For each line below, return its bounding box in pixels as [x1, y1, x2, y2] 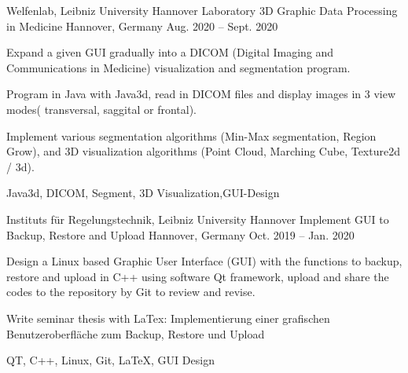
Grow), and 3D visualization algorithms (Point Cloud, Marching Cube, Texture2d [6, 143, 400, 159]
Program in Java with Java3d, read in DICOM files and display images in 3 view [6, 86, 396, 102]
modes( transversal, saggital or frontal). [6, 101, 197, 117]
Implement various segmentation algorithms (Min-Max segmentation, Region [6, 127, 377, 144]
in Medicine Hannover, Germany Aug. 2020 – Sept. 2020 [6, 17, 278, 34]
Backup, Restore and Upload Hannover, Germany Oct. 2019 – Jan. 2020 [6, 226, 355, 243]
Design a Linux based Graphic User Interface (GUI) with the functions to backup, [6, 253, 402, 269]
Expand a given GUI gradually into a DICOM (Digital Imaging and [6, 44, 334, 60]
